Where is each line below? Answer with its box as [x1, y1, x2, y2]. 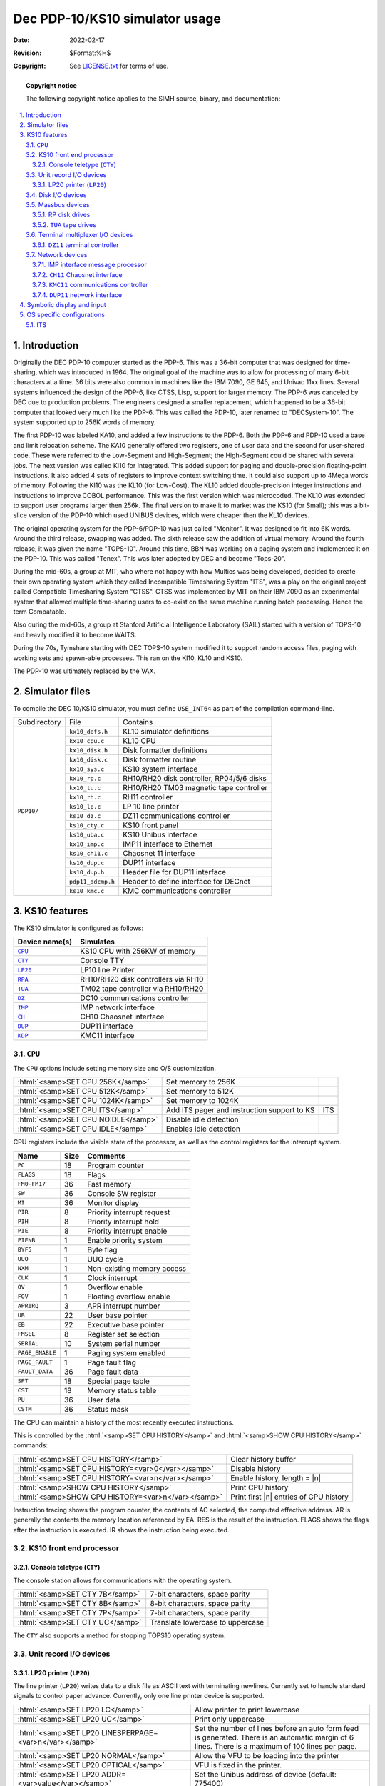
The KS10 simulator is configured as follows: [13, 924, 144, 932]
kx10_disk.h [68, 747, 108, 754]
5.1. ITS [26, 320, 47, 329]
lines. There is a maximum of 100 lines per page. [194, 1741, 357, 1751]
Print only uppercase [194, 1714, 265, 1724]
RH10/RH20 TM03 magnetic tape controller [122, 783, 268, 793]
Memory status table [86, 1385, 157, 1395]
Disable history [230, 1463, 281, 1473]
